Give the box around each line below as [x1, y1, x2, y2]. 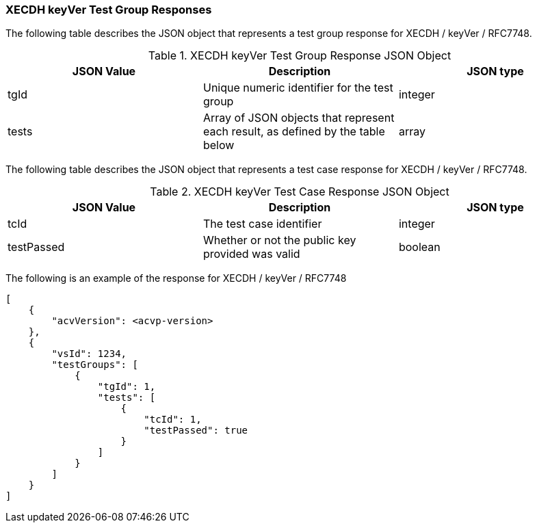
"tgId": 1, [97, 381, 156, 393]
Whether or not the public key [202, 233, 356, 248]
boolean [398, 240, 441, 254]
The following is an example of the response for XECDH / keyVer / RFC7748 [5, 272, 347, 285]
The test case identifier [202, 217, 322, 231]
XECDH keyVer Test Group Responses [5, 3, 212, 16]
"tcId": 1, [144, 414, 202, 425]
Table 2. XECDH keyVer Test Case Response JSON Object [150, 185, 449, 199]
